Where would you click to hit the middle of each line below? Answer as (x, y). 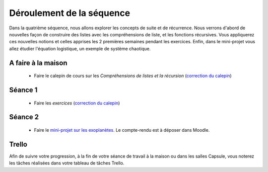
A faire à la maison (38, 63)
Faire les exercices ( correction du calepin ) (77, 103)
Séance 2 (24, 117)
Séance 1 (23, 90)
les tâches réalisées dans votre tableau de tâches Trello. (67, 163)
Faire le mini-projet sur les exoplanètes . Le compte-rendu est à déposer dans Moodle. (122, 130)
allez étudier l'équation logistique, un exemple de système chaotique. (80, 48)
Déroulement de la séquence (70, 13)
